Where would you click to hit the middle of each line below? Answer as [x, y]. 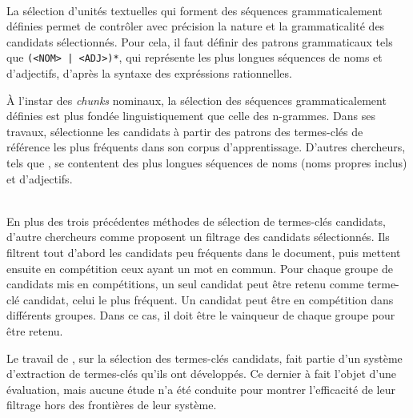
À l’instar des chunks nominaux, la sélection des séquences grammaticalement [196, 100]
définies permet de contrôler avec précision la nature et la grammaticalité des [196, 26]
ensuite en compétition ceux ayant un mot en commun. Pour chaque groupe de [200, 268]
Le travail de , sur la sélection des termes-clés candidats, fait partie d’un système [204, 358]
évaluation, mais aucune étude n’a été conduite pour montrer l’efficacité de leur [201, 389]
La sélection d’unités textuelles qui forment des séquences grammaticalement [194, 10]
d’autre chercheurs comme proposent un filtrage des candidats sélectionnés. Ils [198, 237]
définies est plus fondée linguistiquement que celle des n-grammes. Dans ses [191, 116]
